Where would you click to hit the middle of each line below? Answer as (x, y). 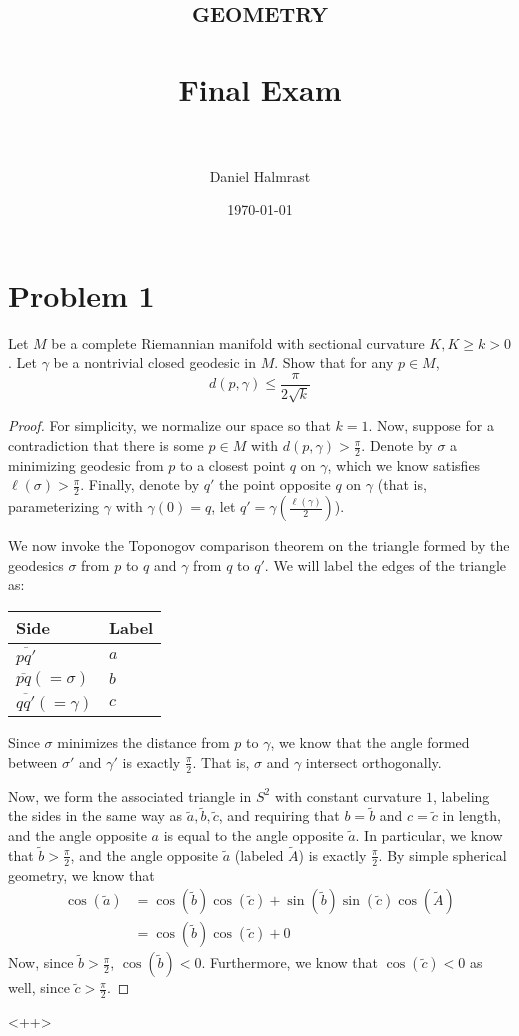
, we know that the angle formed (370, 742)
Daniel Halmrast (260, 175)
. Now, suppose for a (431, 425)
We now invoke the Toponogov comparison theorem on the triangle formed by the (259, 545)
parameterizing (54, 506)
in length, (471, 815)
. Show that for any (334, 362)
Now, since (41, 962)
